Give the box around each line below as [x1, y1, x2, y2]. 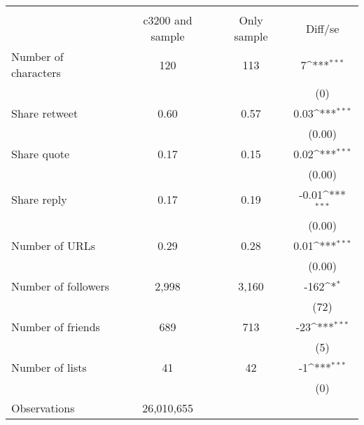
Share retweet [11, 105, 78, 121]
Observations [11, 399, 75, 416]
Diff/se [305, 20, 339, 36]
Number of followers [11, 277, 110, 294]
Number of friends [11, 318, 100, 335]
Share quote [11, 146, 70, 162]
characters [11, 64, 61, 81]
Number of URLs [11, 237, 96, 253]
